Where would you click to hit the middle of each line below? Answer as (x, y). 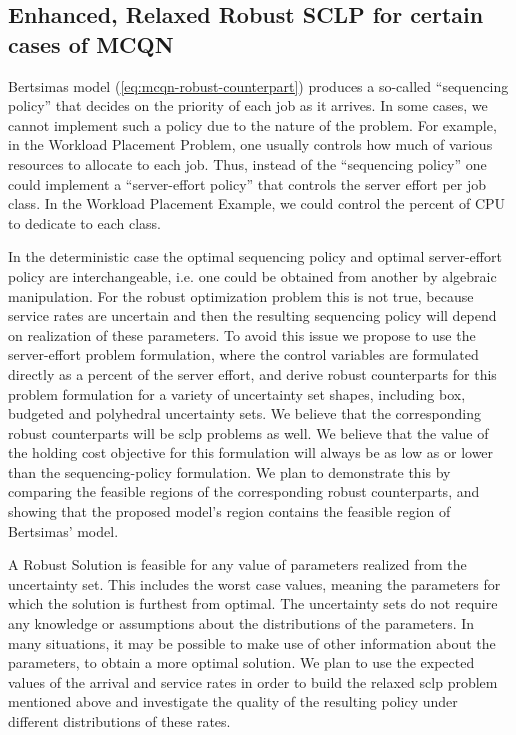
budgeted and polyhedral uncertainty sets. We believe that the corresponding (244, 413)
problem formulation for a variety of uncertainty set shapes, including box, (237, 393)
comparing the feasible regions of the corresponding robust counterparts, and (244, 491)
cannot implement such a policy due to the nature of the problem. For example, (252, 124)
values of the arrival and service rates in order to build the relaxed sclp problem (253, 681)
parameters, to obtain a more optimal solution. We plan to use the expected (241, 662)
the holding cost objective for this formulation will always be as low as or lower (251, 452)
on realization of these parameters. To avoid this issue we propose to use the (242, 334)
